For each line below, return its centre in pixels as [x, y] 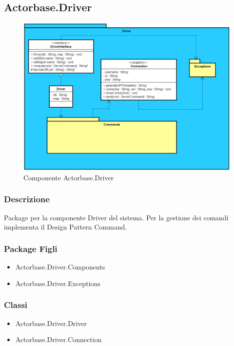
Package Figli [31, 248]
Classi [16, 305]
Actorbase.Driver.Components [60, 267]
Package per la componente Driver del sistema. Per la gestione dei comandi [116, 217]
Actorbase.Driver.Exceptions [58, 283]
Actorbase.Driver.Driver [51, 323]
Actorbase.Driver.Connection [58, 339]
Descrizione [27, 199]
